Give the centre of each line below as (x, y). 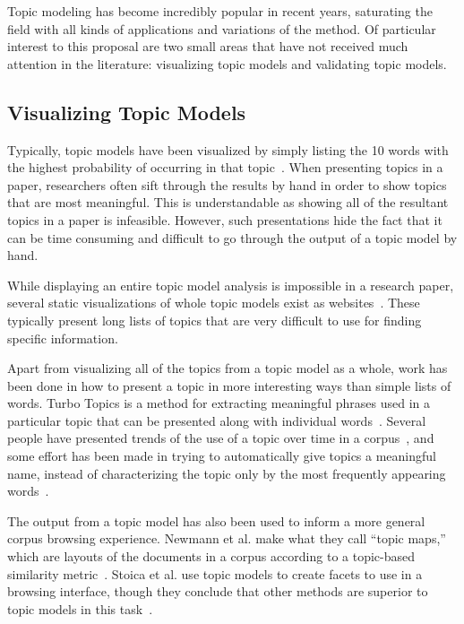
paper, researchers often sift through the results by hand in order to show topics (227, 184)
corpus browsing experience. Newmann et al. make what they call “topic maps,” (227, 538)
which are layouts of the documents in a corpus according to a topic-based (211, 556)
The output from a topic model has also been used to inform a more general (216, 520)
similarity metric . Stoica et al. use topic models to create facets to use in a (215, 573)
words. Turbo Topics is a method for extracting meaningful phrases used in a (219, 403)
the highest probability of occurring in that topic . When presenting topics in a (225, 167)
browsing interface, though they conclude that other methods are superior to (218, 591)
